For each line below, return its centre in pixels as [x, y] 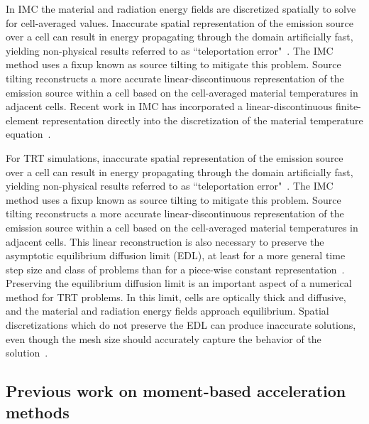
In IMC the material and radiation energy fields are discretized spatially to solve [181, 9]
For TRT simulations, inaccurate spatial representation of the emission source [175, 157]
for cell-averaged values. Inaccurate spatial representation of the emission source [180, 22]
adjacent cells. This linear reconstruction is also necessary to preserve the [165, 241]
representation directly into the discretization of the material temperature [203, 120]
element [23, 120]
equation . [28, 134]
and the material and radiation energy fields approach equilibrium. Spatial [167, 311]
